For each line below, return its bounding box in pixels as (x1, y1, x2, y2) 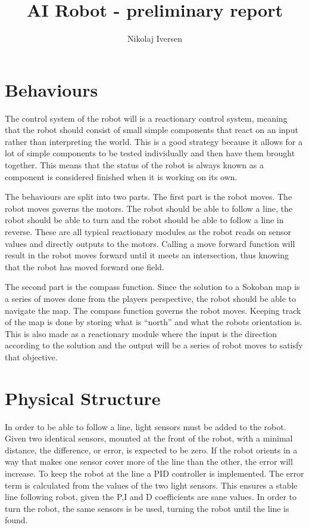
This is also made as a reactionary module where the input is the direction (5, 327, 277, 339)
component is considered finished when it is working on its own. (5, 170, 238, 183)
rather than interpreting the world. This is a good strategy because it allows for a (5, 135, 302, 147)
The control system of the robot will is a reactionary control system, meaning (5, 112, 288, 124)
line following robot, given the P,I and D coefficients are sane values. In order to (5, 490, 296, 503)
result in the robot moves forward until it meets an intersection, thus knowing (5, 249, 289, 261)
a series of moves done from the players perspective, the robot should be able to (5, 292, 296, 304)
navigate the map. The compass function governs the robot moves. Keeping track (5, 304, 301, 316)
